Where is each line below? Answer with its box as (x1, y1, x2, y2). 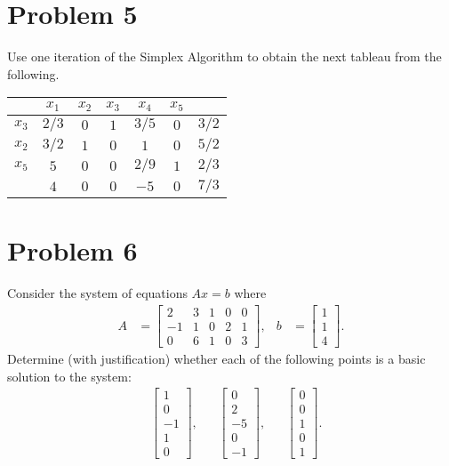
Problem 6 (7, 232, 138, 269)
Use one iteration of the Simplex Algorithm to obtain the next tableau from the (7, 47, 442, 66)
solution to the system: (7, 366, 132, 385)
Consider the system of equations (7, 284, 188, 302)
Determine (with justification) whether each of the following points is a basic (7, 349, 426, 368)
